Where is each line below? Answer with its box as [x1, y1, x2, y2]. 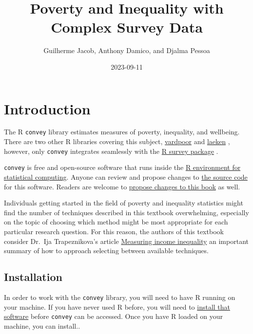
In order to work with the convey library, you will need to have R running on [4, 292, 235, 302]
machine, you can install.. [4, 320, 80, 331]
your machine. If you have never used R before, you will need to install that [4, 301, 231, 312]
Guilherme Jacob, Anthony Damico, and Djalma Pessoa [43, 45, 210, 56]
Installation [4, 269, 62, 284]
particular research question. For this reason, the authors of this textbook [4, 226, 224, 236]
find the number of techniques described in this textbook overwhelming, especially [4, 207, 249, 217]
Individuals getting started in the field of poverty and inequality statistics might [4, 198, 243, 208]
